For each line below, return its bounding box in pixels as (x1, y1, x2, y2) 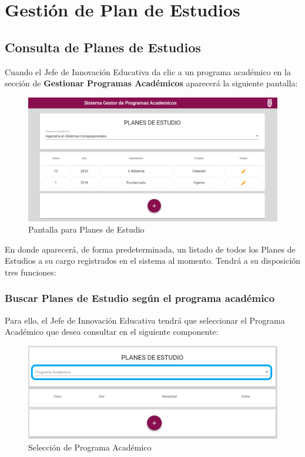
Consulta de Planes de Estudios (5, 38, 201, 56)
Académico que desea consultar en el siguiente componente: (5, 325, 219, 338)
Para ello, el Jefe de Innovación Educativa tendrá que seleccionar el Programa (5, 314, 285, 326)
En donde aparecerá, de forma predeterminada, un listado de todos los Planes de (5, 243, 296, 255)
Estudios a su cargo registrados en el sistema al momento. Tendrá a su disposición (5, 254, 301, 267)
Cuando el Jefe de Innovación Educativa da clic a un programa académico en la (5, 65, 291, 78)
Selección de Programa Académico (28, 441, 152, 453)
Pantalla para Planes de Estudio (28, 223, 145, 236)
